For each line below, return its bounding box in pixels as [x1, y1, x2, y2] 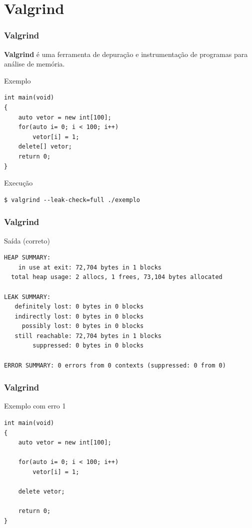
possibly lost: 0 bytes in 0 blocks [21, 322, 144, 330]
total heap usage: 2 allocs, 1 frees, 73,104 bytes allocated [11, 273, 222, 281]
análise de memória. [4, 58, 65, 69]
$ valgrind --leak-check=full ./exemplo [4, 196, 140, 203]
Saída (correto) [4, 235, 50, 245]
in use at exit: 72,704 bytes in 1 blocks [18, 263, 161, 271]
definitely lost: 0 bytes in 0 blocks [14, 303, 144, 310]
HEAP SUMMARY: [4, 254, 51, 261]
